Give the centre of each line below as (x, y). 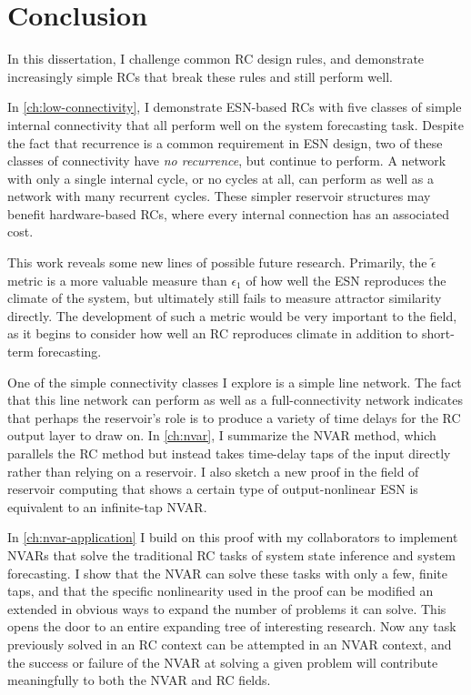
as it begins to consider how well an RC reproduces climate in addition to (213, 333)
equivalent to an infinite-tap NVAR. (107, 506)
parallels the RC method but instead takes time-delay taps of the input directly (229, 453)
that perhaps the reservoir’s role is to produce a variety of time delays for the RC (234, 417)
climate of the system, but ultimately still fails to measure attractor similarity (225, 298)
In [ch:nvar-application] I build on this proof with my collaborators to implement (233, 537)
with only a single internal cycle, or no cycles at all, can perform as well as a (221, 178)
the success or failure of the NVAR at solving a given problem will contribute (223, 662)
